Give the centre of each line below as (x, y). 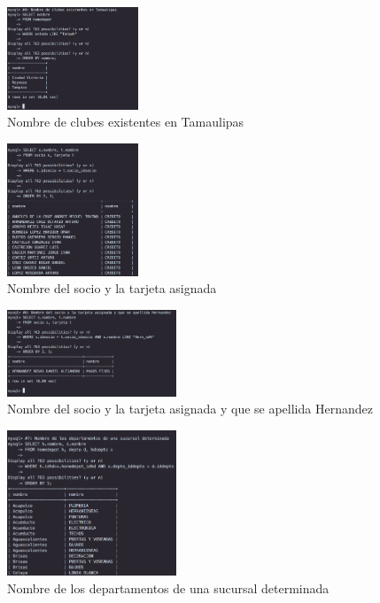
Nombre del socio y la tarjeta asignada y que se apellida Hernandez (190, 409)
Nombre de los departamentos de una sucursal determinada (168, 588)
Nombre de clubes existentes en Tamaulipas (126, 122)
